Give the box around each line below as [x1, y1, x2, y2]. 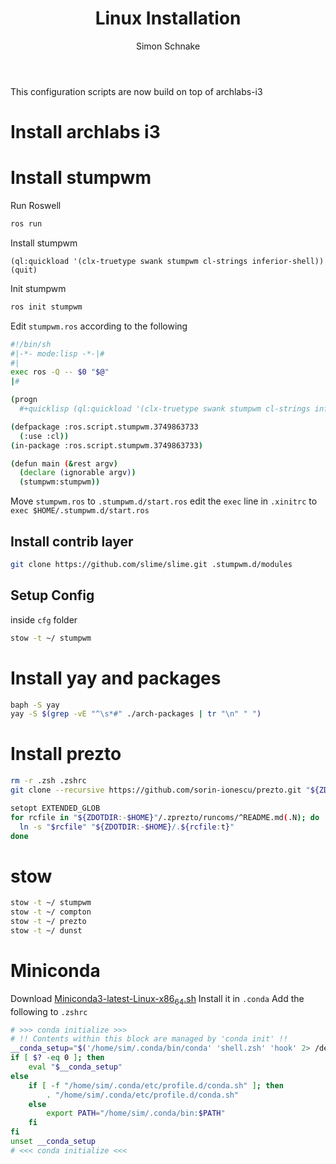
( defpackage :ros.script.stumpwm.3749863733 [10, 422, 199, 432]
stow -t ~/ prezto [10, 917, 87, 927]
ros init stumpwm [10, 302, 83, 312]
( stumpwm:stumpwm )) [19, 477, 101, 487]
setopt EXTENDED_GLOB [10, 803, 101, 813]
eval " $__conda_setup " [28, 1062, 123, 1072]
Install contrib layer [10, 533, 134, 550]
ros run [10, 219, 43, 229]
